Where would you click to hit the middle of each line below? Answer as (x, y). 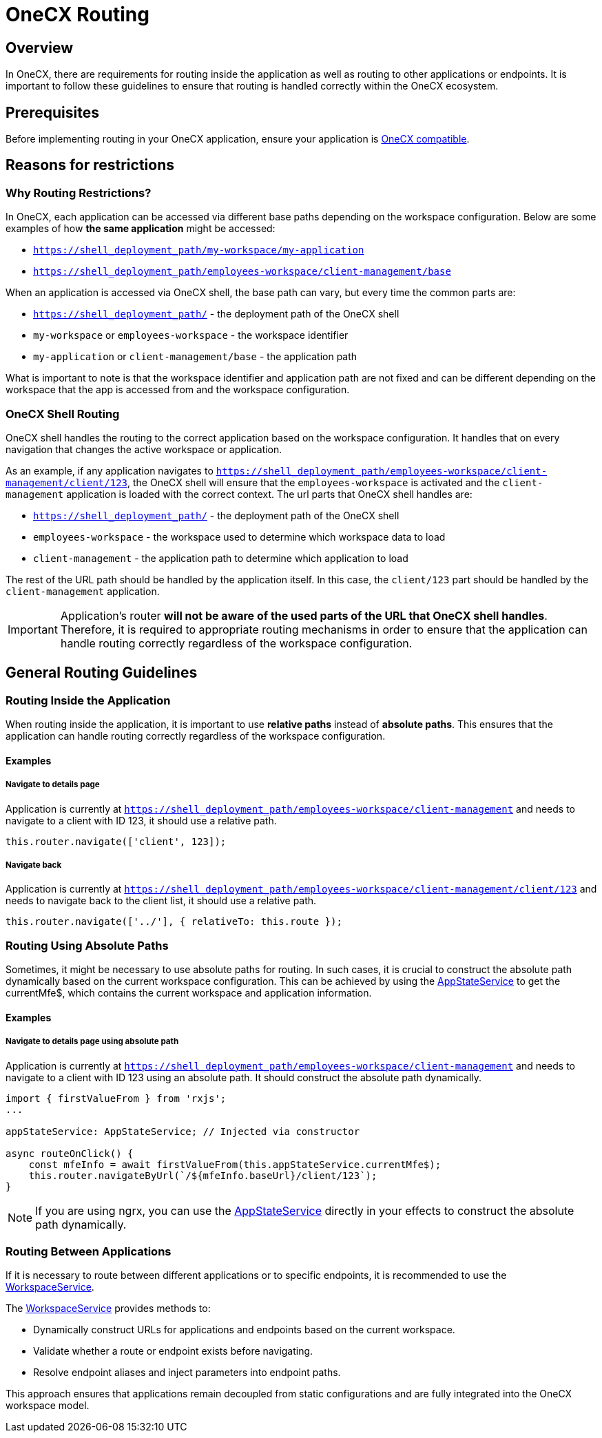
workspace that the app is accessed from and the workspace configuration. (178, 390)
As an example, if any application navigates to (110, 470)
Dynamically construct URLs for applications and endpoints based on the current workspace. (244, 1330)
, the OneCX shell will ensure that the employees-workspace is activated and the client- (335, 482)
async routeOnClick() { (70, 1153)
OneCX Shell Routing (63, 414)
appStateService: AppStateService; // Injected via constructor (183, 1131)
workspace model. (48, 1406)
